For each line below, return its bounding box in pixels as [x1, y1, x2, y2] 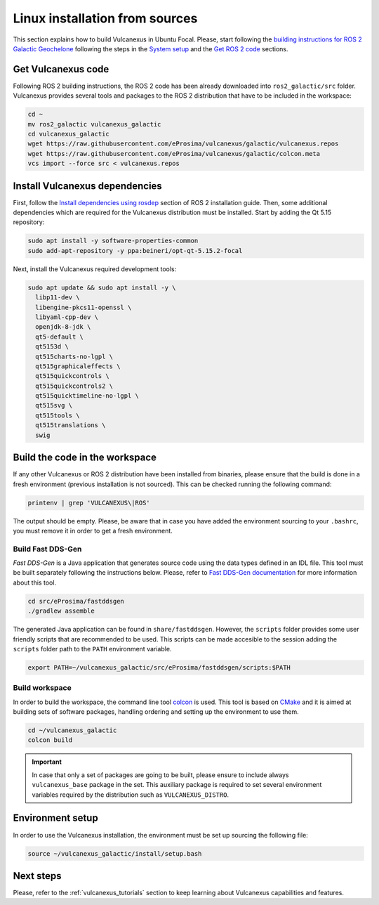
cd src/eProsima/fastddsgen [27, 597, 124, 605]
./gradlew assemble [27, 607, 95, 615]
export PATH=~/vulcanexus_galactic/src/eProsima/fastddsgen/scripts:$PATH [27, 663, 291, 671]
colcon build [27, 736, 73, 744]
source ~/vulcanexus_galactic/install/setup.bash [27, 849, 202, 857]
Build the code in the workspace [13, 452, 157, 464]
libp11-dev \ [35, 294, 80, 301]
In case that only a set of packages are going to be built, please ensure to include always [32, 770, 289, 779]
